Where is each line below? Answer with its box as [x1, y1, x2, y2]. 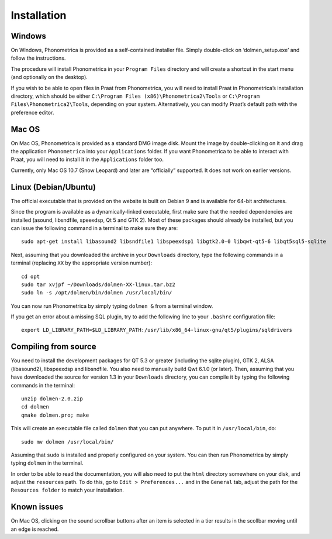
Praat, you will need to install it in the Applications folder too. [11, 156, 164, 163]
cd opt [21, 273, 40, 280]
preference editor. [11, 109, 54, 116]
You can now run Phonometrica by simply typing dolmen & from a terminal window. [11, 302, 213, 310]
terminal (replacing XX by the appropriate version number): [11, 259, 152, 266]
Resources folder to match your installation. [11, 486, 124, 494]
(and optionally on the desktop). [11, 74, 88, 81]
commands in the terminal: [11, 382, 75, 389]
